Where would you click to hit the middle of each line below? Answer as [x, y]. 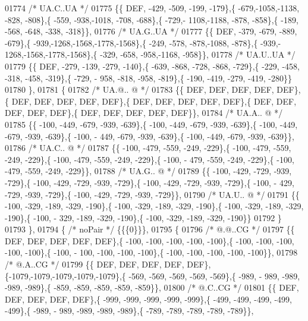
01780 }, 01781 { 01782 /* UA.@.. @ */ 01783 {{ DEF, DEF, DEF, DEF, [139, 89]
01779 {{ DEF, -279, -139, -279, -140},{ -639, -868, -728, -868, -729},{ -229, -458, [152, 66]
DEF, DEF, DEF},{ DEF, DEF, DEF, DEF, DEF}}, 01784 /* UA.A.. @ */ [144, 113]
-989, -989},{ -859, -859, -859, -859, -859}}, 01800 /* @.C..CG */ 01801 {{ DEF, [152, 287]
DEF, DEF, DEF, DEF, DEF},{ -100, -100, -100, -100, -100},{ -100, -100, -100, [150, 240]
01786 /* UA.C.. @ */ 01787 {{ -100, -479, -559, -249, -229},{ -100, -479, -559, [148, 148]
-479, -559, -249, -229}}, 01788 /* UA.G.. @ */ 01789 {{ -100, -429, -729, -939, [148, 171]
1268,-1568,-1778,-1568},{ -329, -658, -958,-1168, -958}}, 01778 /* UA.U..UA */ [150, 54]
